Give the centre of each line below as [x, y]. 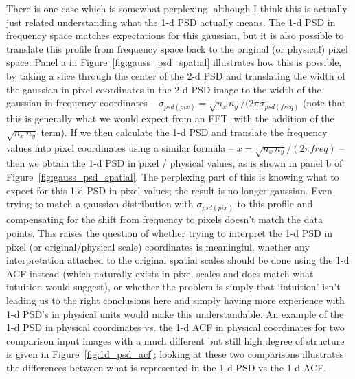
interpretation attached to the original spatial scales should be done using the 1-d [178, 260]
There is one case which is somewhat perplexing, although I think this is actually [177, 8]
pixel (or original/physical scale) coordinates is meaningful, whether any [158, 246]
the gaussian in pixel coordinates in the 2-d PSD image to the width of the [164, 89]
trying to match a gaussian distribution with [100, 204]
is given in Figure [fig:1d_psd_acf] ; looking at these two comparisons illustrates [175, 354]
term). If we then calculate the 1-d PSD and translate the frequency [184, 131]
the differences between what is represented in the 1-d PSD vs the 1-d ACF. [167, 367]
